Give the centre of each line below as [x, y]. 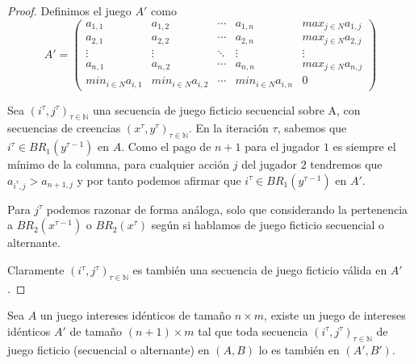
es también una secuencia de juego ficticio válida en [260, 270]
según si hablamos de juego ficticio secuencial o [268, 225]
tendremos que [346, 164]
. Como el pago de [166, 146]
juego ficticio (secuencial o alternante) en [109, 349]
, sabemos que [312, 128]
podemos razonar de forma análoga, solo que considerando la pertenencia [227, 209]
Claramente [36, 270]
